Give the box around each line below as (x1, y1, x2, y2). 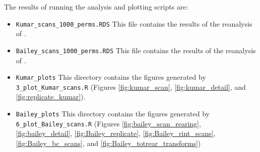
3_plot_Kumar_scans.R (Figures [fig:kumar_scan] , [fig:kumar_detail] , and (16, 81, 246, 92)
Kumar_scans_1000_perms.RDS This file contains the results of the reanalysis (16, 18, 252, 29)
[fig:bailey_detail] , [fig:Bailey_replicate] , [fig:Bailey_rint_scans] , (16, 128, 216, 138)
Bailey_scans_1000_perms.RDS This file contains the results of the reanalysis (16, 45, 256, 55)
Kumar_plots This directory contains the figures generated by (16, 72, 206, 82)
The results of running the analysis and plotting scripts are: (4, 2, 188, 12)
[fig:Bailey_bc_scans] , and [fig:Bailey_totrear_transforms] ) (16, 137, 201, 148)
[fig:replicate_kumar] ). (16, 91, 86, 102)
